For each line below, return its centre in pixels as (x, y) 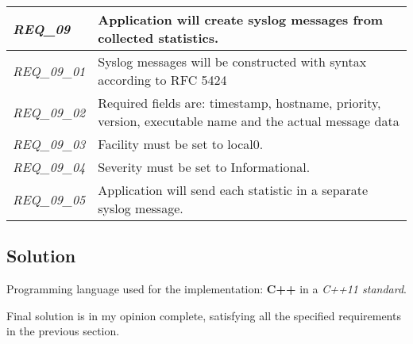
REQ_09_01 (49, 71)
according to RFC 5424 (162, 80)
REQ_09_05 (49, 199)
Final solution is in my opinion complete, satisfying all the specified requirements (204, 315)
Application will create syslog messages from (241, 19)
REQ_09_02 (49, 112)
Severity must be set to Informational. (204, 167)
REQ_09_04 (49, 167)
